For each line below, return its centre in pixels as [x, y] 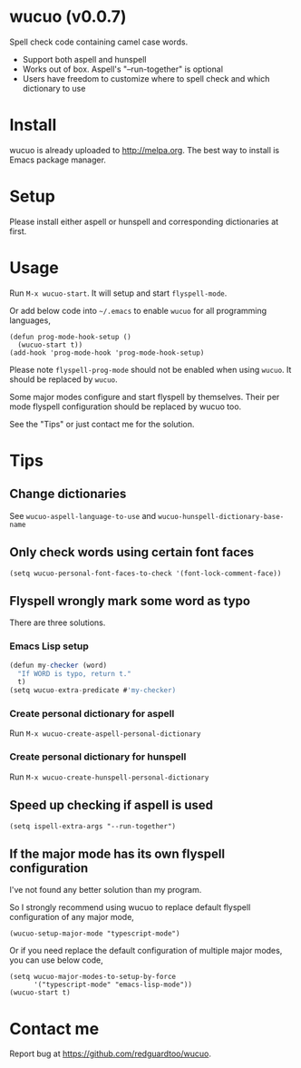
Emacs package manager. [58, 160]
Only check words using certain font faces [132, 552]
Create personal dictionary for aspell [92, 714]
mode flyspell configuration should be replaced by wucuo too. [126, 407]
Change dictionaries [68, 494]
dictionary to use [54, 88]
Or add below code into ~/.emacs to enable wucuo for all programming [138, 310]
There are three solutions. [58, 622]
